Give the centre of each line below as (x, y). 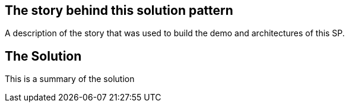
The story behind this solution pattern (119, 10)
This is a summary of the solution (70, 79)
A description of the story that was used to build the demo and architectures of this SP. (175, 33)
